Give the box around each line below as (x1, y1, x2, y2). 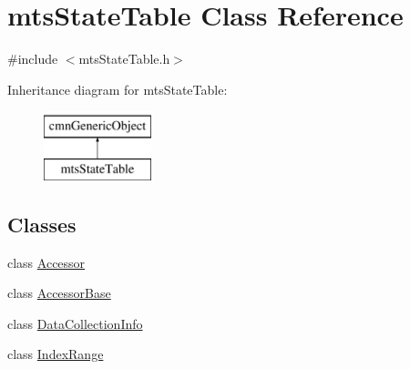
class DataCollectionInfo (7, 313, 143, 333)
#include (7, 49, 58, 68)
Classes (7, 210, 77, 238)
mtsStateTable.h (78, 49, 170, 68)
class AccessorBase (7, 283, 111, 302)
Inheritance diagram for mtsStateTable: (7, 79, 228, 98)
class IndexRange (7, 344, 104, 364)
